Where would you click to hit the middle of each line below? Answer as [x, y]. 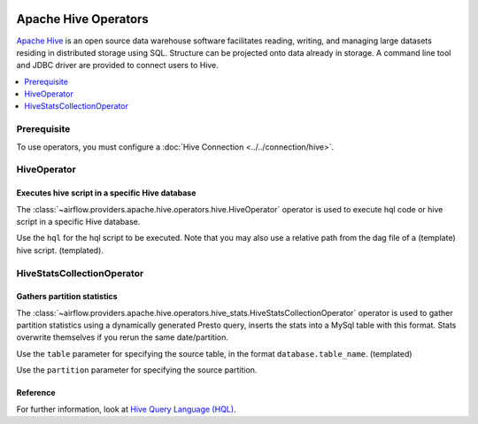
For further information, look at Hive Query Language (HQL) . [126, 409]
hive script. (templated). [60, 250]
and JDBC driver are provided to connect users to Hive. [117, 66]
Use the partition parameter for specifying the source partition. [137, 370]
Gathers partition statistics [67, 297]
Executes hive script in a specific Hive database [106, 193]
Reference [36, 393]
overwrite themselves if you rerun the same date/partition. [123, 337]
